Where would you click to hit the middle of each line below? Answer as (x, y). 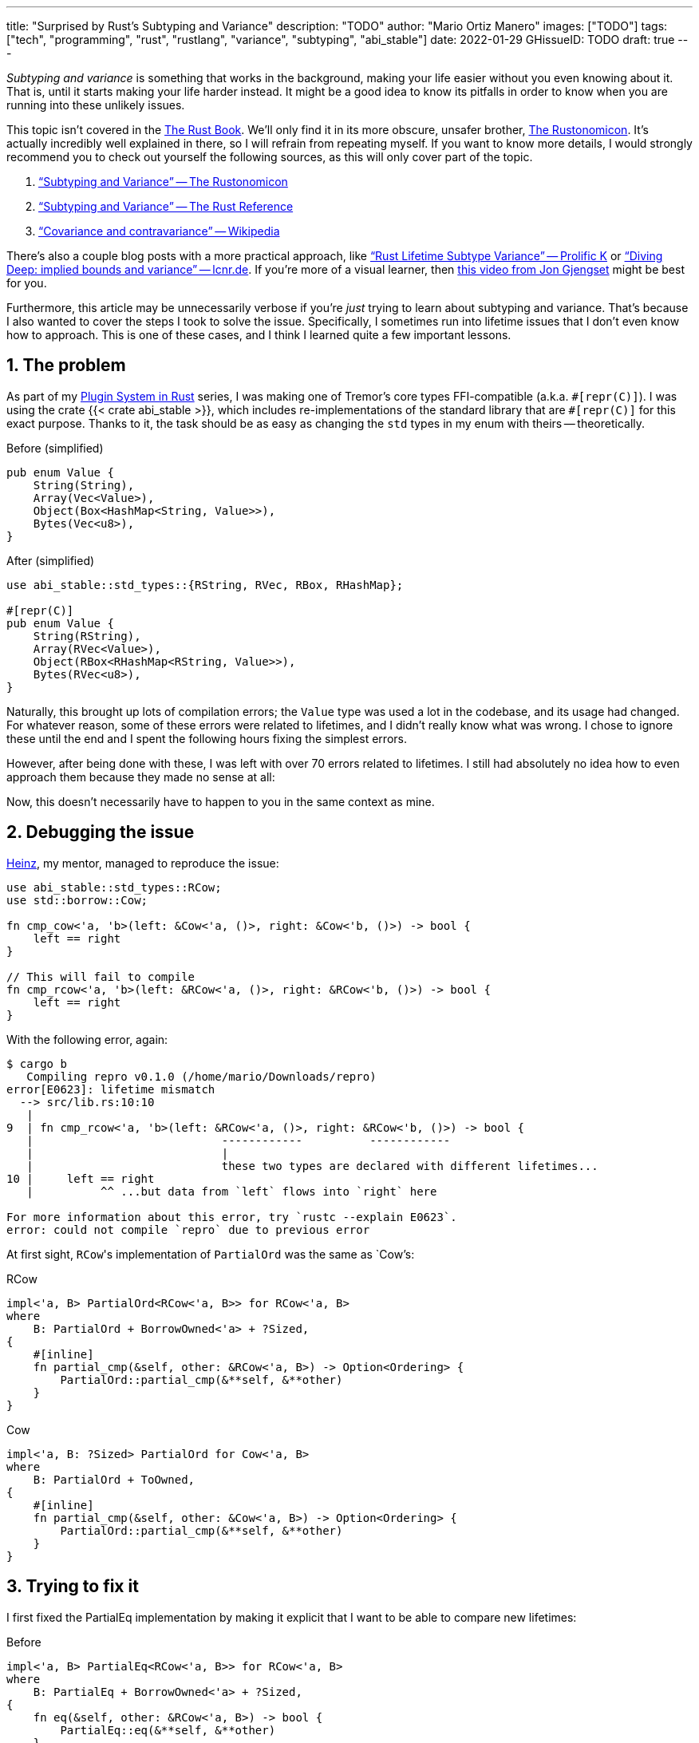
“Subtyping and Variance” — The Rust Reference (166, 206)
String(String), (84, 485)
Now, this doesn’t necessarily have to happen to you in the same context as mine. (221, 801)
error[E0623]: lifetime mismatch (111, 1089)
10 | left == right (81, 1178)
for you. (27, 283)
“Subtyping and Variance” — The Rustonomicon (163, 182)
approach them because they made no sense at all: (141, 777)
